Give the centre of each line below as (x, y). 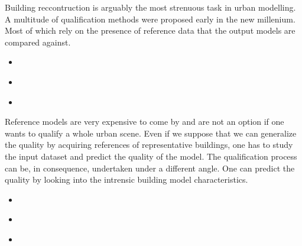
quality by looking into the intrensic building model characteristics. (126, 179)
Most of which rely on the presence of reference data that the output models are (150, 30)
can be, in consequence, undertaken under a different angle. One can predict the (150, 168)
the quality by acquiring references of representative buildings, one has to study (149, 145)
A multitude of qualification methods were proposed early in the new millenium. (150, 19)
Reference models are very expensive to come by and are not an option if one (144, 122)
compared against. (38, 42)
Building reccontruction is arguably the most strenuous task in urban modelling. (150, 7)
